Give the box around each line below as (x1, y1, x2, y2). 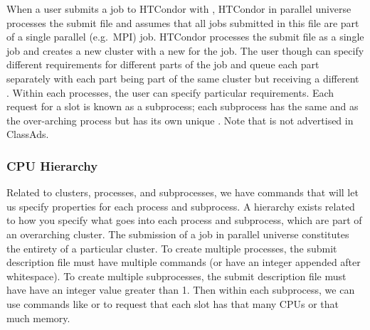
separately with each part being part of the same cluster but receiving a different (6, 70, 359, 85)
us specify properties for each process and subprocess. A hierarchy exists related (6, 198, 355, 213)
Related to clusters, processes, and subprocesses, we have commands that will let (6, 185, 359, 200)
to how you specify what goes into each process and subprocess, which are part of (6, 213, 362, 228)
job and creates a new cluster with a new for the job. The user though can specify (6, 43, 364, 58)
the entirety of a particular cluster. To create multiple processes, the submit (6, 240, 337, 255)
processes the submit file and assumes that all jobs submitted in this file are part (6, 15, 359, 30)
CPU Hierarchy (6, 156, 98, 174)
